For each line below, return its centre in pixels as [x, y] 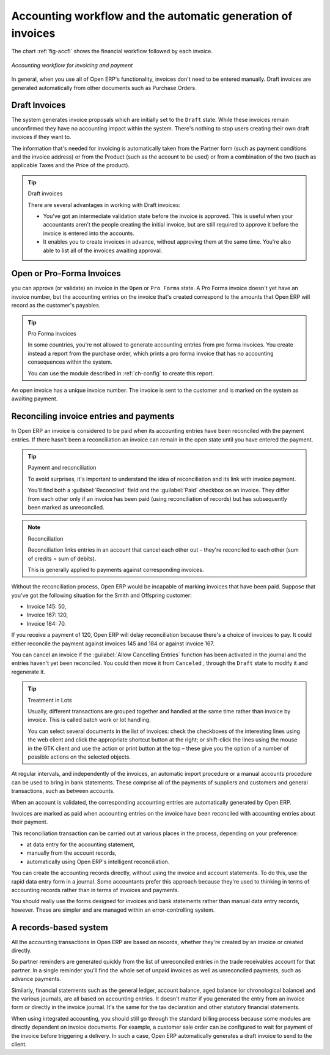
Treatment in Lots [50, 700]
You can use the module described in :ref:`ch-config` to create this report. [121, 373]
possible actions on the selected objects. [79, 757]
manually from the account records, [71, 853]
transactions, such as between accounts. [63, 791]
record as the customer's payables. [56, 306]
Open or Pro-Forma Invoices [66, 273]
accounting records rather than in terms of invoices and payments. [95, 890]
